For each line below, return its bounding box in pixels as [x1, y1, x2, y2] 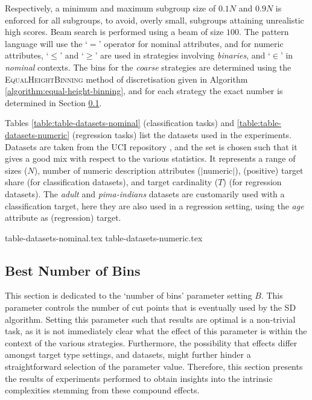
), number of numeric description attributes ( [34, 163, 201, 176]
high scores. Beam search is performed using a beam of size [5, 25, 224, 38]
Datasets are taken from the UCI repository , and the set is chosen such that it [5, 140, 298, 153]
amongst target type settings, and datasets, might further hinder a [5, 348, 251, 361]
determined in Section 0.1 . [5, 96, 102, 109]
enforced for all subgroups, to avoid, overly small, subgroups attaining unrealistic [5, 13, 304, 26]
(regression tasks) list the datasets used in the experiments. [72, 128, 292, 141]
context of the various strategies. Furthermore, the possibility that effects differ [5, 336, 298, 349]
